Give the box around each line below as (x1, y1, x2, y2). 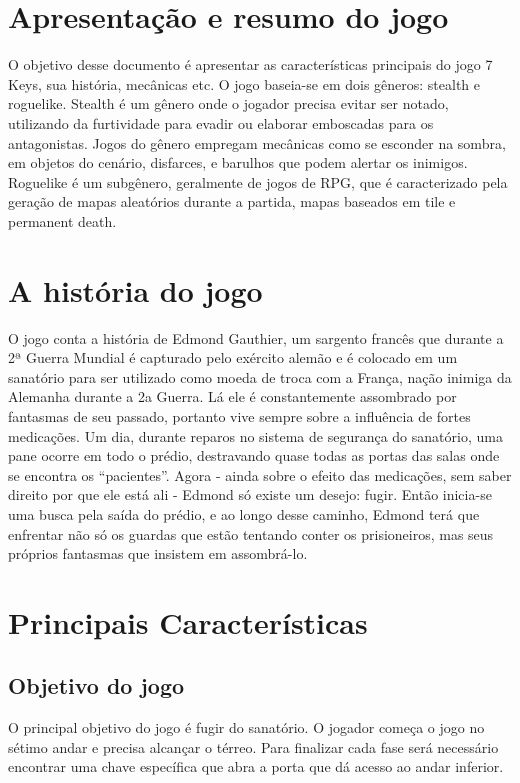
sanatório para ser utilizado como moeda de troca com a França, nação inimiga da (8, 366, 512, 387)
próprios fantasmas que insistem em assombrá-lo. (8, 543, 308, 564)
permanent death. (8, 210, 117, 231)
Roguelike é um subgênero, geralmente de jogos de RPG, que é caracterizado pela (8, 171, 508, 192)
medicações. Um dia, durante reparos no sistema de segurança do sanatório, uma (8, 425, 503, 446)
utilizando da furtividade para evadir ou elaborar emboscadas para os (8, 112, 434, 133)
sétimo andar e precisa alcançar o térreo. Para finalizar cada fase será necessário (8, 736, 499, 757)
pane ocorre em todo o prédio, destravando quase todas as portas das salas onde (8, 445, 500, 466)
